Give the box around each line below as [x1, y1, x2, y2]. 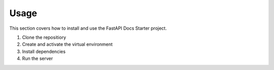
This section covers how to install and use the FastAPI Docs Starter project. [9, 25, 167, 31]
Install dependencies [22, 48, 66, 54]
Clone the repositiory [22, 34, 66, 40]
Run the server [22, 55, 53, 61]
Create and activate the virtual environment [22, 41, 113, 47]
